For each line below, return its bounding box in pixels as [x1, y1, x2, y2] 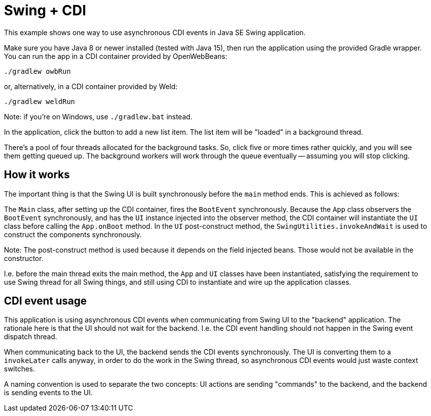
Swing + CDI [4, 2, 86, 19]
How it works [4, 168, 70, 181]
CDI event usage [4, 295, 87, 308]
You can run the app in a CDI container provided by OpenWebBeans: [4, 52, 227, 60]
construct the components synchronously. [4, 230, 142, 239]
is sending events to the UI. [4, 388, 93, 397]
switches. [4, 364, 35, 373]
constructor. [4, 254, 44, 262]
